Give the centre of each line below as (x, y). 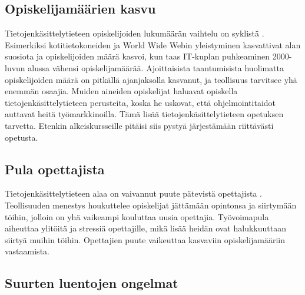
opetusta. (21, 137)
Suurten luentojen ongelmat (92, 283)
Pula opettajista (55, 169)
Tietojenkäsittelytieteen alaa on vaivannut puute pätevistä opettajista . (133, 193)
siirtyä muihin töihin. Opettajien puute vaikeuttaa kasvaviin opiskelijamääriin (145, 239)
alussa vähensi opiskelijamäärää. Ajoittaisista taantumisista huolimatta (156, 67)
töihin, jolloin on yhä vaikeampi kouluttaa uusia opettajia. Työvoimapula (137, 216)
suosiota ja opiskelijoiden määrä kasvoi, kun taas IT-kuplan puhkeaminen (137, 56)
